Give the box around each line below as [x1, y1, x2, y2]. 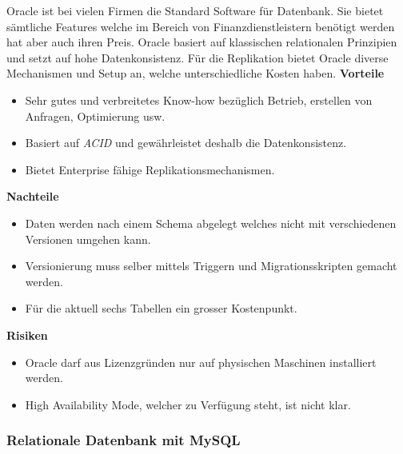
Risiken [6, 326, 48, 343]
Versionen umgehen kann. [25, 230, 151, 247]
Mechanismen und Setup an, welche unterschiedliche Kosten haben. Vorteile [6, 65, 385, 82]
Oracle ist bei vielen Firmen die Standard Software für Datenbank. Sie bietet [6, 2, 384, 18]
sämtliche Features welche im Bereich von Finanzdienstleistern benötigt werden [6, 18, 395, 34]
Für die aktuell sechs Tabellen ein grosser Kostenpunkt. [25, 300, 297, 317]
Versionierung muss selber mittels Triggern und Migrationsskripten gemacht [25, 257, 397, 274]
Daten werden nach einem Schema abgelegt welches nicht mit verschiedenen [25, 214, 397, 231]
